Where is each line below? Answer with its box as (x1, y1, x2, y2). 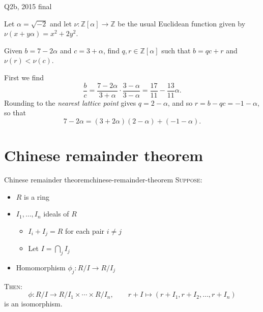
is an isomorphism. (4, 298, 63, 309)
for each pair (65, 225, 105, 236)
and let (50, 18, 72, 28)
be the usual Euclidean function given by (118, 18, 246, 28)
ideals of (43, 208, 69, 219)
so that (4, 107, 26, 118)
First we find (4, 72, 44, 82)
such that (161, 45, 191, 55)
